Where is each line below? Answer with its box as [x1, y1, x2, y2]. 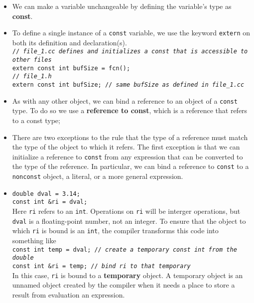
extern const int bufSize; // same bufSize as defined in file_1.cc [12, 81, 245, 89]
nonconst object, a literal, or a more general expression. [12, 171, 183, 181]
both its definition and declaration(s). [12, 37, 127, 47]
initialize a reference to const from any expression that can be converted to [12, 151, 243, 161]
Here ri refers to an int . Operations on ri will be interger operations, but [12, 206, 241, 216]
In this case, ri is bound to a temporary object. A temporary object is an [12, 270, 243, 280]
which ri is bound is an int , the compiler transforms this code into [12, 225, 219, 236]
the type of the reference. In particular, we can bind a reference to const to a [12, 161, 249, 171]
